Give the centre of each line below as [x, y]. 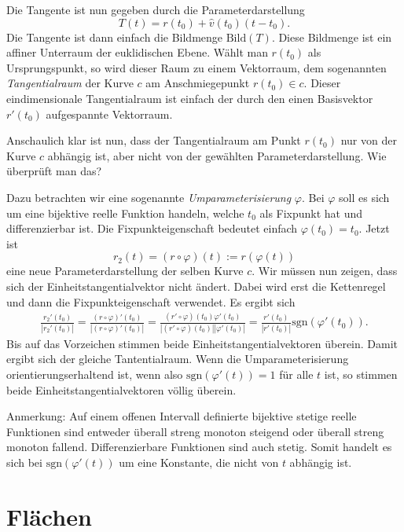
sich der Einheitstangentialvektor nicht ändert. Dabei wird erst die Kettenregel [196, 286]
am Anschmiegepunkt [198, 83]
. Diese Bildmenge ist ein [332, 37]
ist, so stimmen [361, 374]
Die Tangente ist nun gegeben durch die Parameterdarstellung [156, 9]
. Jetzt [374, 228]
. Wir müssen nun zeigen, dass [325, 271]
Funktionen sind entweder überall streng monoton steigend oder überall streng [195, 431]
